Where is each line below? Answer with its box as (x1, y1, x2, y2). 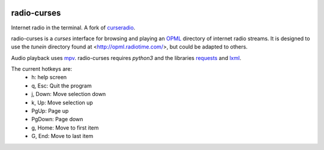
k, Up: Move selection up (31, 99, 93, 106)
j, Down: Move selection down (31, 91, 106, 98)
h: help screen (31, 74, 67, 81)
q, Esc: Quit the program (31, 82, 92, 89)
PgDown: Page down (31, 116, 83, 123)
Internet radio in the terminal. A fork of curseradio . (11, 24, 136, 31)
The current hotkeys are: (11, 65, 72, 73)
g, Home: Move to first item (31, 124, 99, 131)
